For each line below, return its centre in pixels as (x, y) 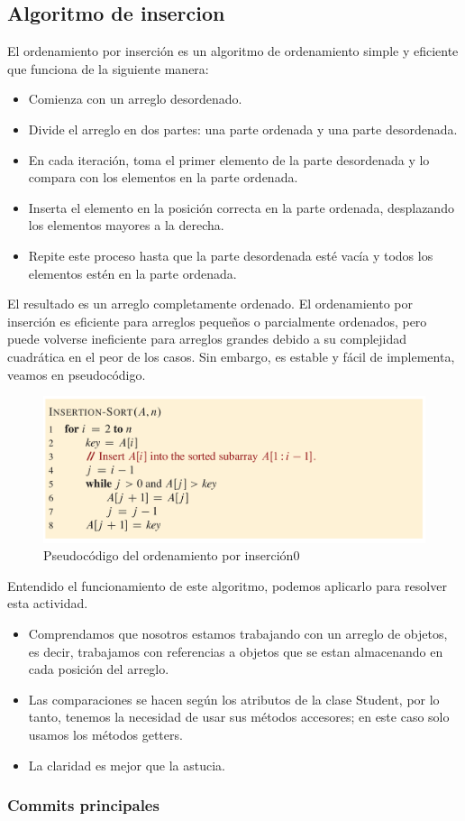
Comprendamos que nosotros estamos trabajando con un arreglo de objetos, (238, 633)
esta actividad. (48, 603)
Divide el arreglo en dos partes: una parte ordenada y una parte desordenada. (243, 129)
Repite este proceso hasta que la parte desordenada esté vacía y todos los (231, 255)
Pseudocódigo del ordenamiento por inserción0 (172, 555)
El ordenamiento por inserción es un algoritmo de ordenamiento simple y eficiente (233, 51)
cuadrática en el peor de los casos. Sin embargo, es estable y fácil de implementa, (231, 356)
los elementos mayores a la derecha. (126, 225)
